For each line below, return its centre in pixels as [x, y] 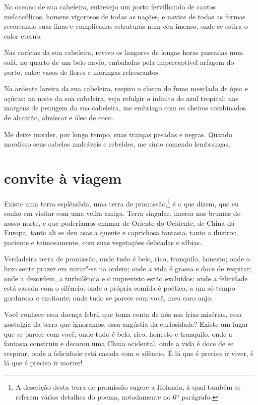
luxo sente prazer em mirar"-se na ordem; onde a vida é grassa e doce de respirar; [128, 269]
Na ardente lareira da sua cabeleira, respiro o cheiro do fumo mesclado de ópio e [126, 88]
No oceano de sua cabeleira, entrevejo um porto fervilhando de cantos [110, 6]
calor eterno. [23, 35]
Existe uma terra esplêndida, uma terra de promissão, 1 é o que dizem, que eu [121, 202]
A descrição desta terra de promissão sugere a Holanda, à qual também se [128, 387]
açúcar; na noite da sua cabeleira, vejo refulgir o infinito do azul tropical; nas [121, 98]
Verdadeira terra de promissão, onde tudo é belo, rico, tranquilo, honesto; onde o [127, 259]
